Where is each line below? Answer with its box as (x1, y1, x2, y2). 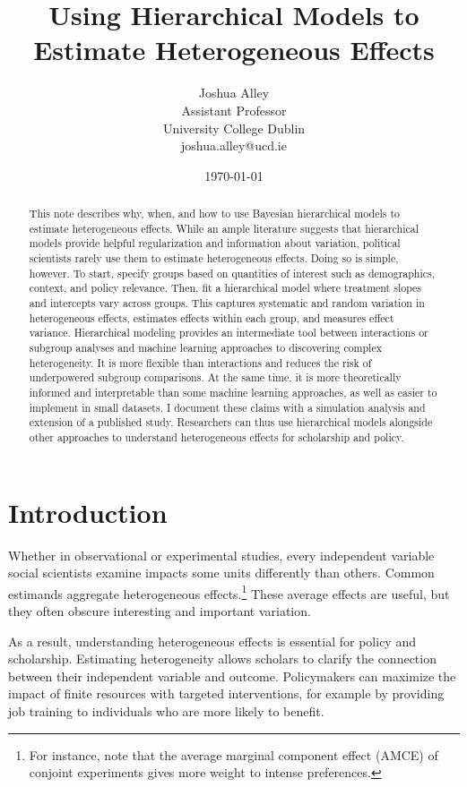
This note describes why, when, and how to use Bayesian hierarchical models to (29, 206, 400, 221)
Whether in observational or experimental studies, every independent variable (8, 545, 435, 564)
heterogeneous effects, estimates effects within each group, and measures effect (29, 310, 394, 325)
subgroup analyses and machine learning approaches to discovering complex (29, 339, 382, 355)
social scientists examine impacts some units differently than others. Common (8, 563, 435, 582)
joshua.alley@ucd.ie (181, 136, 287, 155)
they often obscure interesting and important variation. (8, 601, 311, 620)
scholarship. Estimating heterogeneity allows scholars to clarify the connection (8, 649, 437, 668)
